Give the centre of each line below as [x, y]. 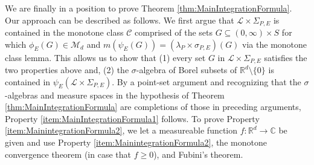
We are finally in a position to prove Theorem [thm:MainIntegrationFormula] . [149, 8]
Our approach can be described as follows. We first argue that [120, 20]
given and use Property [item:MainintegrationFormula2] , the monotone [136, 142]
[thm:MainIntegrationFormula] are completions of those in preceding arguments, [153, 107]
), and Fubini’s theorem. [198, 154]
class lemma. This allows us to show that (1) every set [105, 57]
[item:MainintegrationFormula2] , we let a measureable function [121, 130]
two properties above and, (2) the [67, 70]
